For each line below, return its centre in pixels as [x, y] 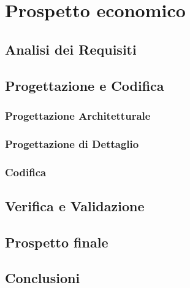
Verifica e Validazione [75, 205]
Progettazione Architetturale [78, 115]
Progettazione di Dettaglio [72, 143]
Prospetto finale [57, 242]
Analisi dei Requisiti [71, 49]
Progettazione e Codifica [85, 85]
